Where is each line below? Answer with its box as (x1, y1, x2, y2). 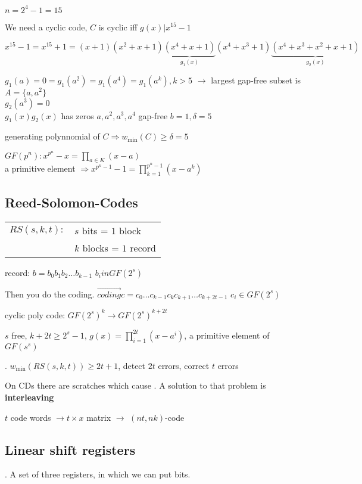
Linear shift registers (5, 440, 136, 458)
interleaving (5, 390, 54, 403)
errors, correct (158, 359, 210, 371)
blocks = (82, 240, 119, 255)
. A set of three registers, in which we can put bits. (5, 468, 191, 480)
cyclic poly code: (5, 308, 65, 321)
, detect (118, 359, 146, 371)
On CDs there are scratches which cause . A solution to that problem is (5, 379, 266, 392)
